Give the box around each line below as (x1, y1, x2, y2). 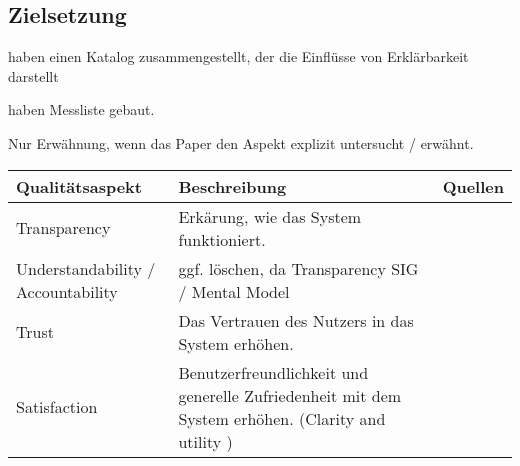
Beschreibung (178, 174, 287, 198)
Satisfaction (16, 395, 98, 419)
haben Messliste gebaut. (8, 99, 155, 120)
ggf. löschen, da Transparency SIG (178, 256, 419, 280)
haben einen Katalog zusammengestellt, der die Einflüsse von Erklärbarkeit (8, 46, 469, 67)
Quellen (442, 174, 504, 198)
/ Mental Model (178, 279, 290, 303)
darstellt (8, 65, 59, 86)
